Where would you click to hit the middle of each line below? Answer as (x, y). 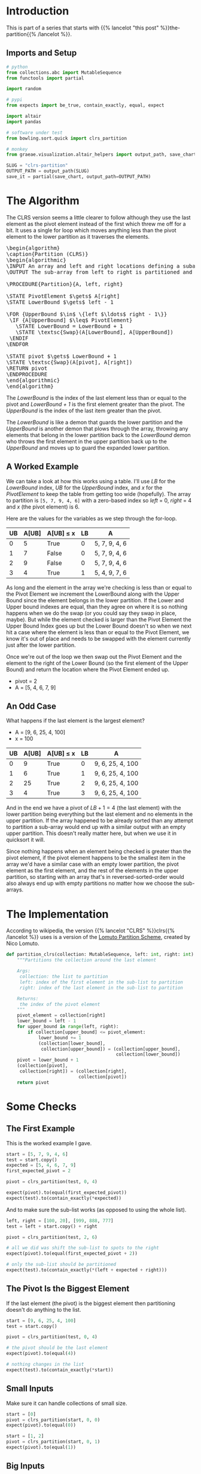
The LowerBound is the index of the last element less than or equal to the (96, 397)
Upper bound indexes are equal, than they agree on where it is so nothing (97, 607)
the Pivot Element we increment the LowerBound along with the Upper (93, 594)
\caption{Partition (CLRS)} (47, 254)
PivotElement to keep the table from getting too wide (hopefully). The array (99, 494)
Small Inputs (30, 1389)
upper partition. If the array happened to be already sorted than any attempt (100, 821)
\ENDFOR (17, 344)
